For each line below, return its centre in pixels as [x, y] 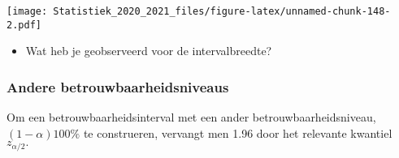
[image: [27, 11]
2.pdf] [24, 25]
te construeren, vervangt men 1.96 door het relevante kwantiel [238, 132]
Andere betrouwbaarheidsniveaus [118, 86]
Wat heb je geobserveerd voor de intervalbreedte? [149, 51]
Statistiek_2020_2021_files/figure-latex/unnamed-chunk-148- [222, 11]
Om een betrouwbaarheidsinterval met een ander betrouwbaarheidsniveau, [191, 117]
